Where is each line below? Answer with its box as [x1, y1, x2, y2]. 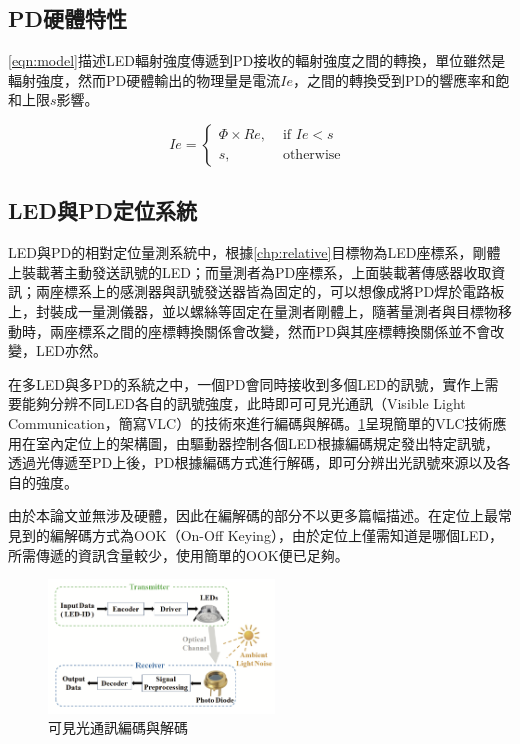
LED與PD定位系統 [8, 195, 197, 226]
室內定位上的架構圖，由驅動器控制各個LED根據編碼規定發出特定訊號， [35, 432, 499, 453]
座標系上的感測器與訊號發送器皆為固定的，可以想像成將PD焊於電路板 [49, 281, 505, 302]
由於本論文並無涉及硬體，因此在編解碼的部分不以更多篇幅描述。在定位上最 [8, 505, 498, 526]
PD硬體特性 [8, 3, 128, 34]
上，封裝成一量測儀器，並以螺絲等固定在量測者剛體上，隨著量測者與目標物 [8, 300, 498, 321]
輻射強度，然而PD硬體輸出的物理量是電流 [8, 69, 281, 90]
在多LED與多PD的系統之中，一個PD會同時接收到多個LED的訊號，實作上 [8, 373, 485, 394]
